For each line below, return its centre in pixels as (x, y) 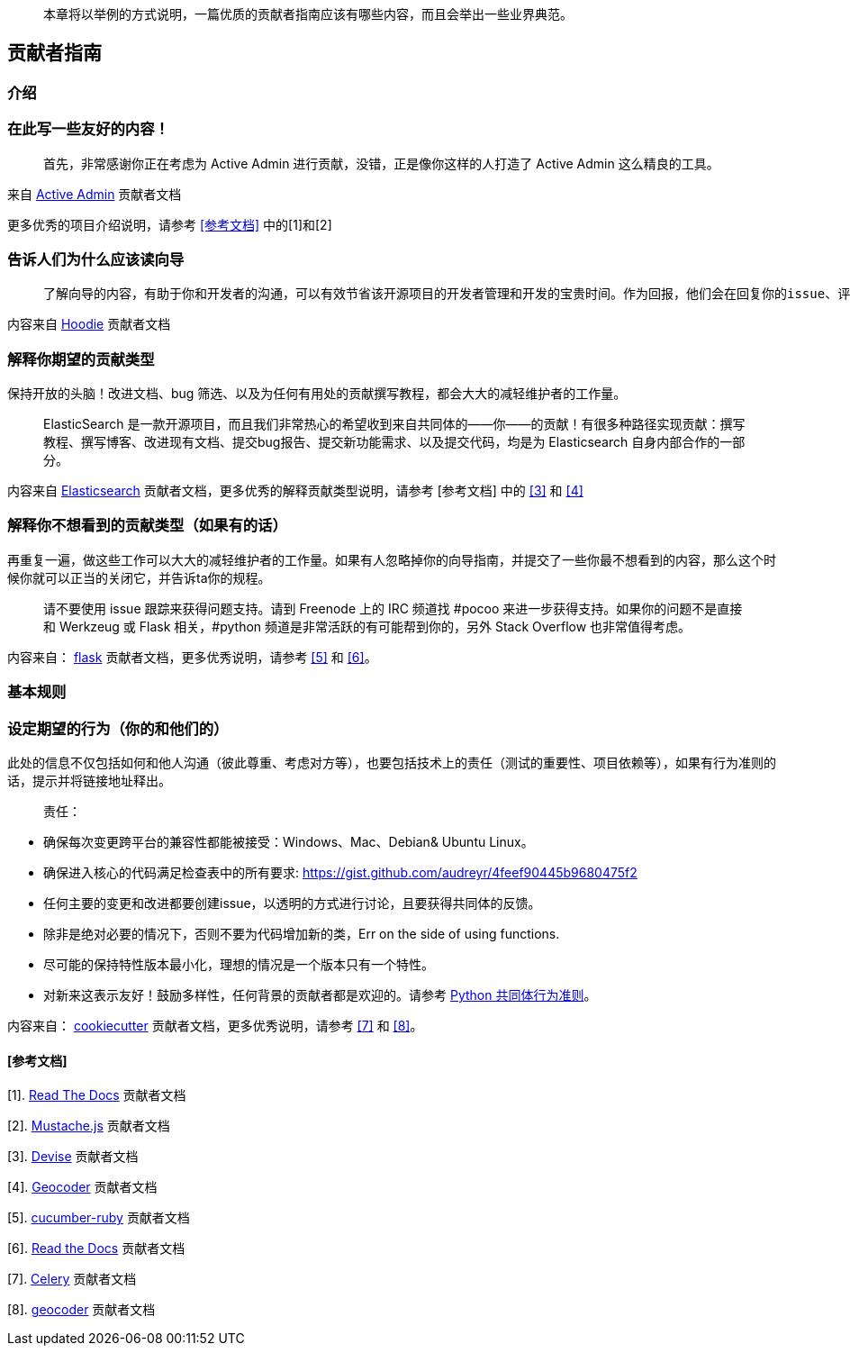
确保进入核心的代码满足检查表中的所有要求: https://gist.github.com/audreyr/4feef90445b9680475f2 (340, 872)
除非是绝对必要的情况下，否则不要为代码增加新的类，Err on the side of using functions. (302, 933)
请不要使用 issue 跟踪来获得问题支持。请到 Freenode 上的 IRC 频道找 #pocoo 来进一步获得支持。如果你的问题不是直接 (393, 608)
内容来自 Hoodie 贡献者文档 (89, 324)
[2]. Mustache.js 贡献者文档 (89, 1126)
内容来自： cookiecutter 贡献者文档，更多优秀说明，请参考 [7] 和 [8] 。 (215, 1025)
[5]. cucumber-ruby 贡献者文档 (99, 1218)
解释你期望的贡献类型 (81, 359)
